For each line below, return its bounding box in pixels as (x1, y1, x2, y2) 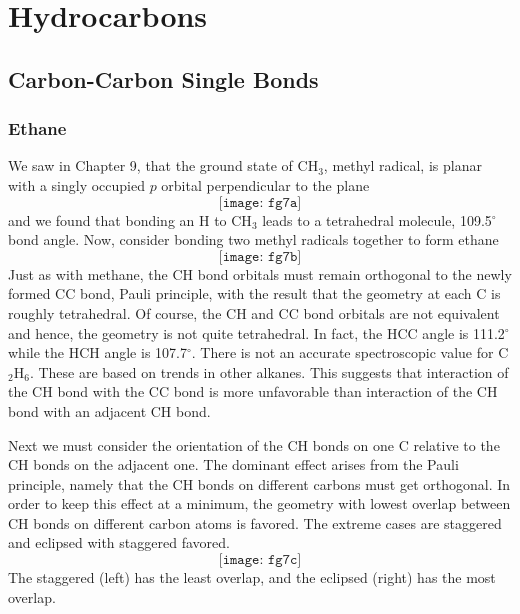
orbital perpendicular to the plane (161, 174, 370, 195)
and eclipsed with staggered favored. (8, 532, 230, 553)
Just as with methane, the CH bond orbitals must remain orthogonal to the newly (8, 263, 512, 284)
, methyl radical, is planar (323, 155, 482, 176)
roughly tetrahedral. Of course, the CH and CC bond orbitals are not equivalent (8, 302, 500, 323)
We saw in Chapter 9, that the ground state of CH (8, 155, 319, 176)
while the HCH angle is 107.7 (8, 342, 187, 363)
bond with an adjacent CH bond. (8, 400, 211, 421)
